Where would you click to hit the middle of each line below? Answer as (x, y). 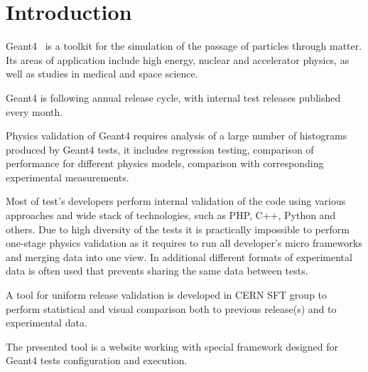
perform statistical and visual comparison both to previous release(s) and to (171, 308)
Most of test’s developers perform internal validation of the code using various (176, 201)
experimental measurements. (67, 177)
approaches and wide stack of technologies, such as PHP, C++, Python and (171, 215)
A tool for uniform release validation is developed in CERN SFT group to (167, 295)
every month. (34, 111)
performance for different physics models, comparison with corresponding (165, 163)
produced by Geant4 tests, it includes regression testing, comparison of (160, 149)
